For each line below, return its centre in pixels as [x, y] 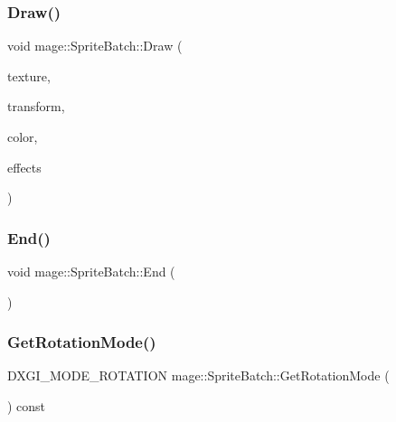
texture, [29, 75]
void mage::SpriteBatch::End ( [91, 271]
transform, [36, 106]
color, [23, 136]
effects [24, 167]
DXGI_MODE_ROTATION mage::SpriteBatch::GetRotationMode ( [198, 375]
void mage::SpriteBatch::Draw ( [95, 46]
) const [27, 406]
